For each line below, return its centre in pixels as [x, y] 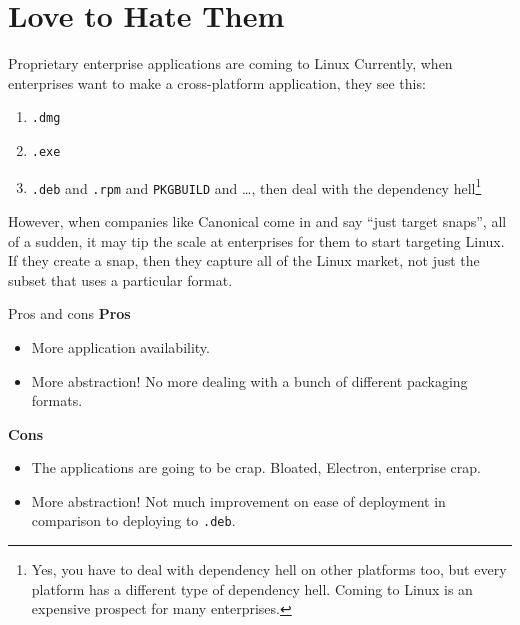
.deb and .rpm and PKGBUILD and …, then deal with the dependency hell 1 [256, 186]
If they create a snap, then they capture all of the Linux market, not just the [244, 260]
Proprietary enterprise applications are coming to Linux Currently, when [230, 63]
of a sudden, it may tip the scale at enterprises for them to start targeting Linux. [256, 240]
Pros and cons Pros [69, 313]
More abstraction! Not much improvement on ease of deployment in [238, 500]
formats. [57, 400]
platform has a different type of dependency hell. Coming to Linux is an [252, 588]
